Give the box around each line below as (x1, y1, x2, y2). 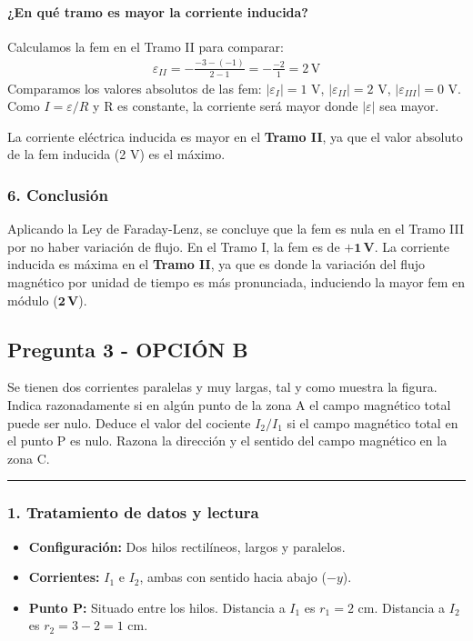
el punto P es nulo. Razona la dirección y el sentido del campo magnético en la (7, 431, 448, 450)
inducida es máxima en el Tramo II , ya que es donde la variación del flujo (7, 255, 426, 274)
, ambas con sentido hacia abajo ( (139, 567, 327, 586)
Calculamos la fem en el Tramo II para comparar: (7, 36, 284, 55)
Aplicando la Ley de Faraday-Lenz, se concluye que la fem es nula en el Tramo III (7, 219, 465, 238)
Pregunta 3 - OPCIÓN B (7, 335, 248, 363)
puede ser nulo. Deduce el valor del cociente (7, 413, 251, 432)
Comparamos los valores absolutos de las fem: (7, 78, 262, 97)
